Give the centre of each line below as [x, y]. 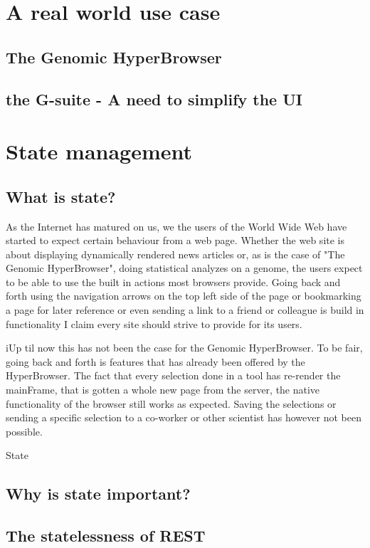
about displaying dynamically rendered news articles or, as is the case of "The [175, 254]
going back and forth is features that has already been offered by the [155, 361]
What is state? [61, 196]
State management [99, 151]
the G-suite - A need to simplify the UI [154, 99]
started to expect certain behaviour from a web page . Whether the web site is [175, 240]
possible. [24, 431]
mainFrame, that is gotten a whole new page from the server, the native [163, 390]
